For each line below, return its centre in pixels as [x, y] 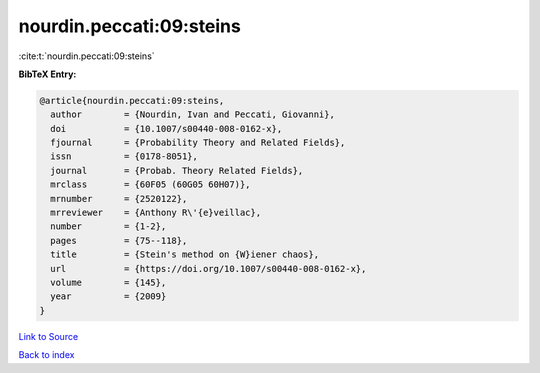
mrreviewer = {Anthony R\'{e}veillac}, [156, 213]
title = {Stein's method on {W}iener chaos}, [185, 254]
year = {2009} [108, 296]
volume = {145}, [108, 282]
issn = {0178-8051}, [124, 156]
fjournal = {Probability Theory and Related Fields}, [198, 143]
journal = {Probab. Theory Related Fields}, [177, 170]
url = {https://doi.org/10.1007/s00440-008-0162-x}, [208, 268]
